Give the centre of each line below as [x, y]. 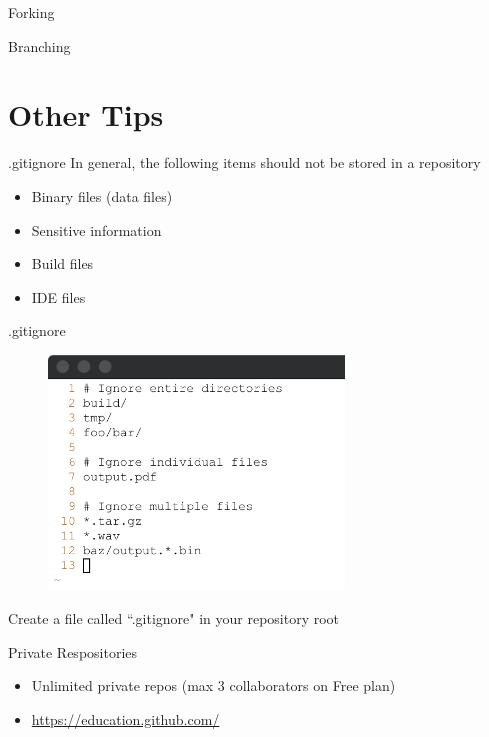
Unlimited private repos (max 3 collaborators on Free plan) [213, 685]
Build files [62, 263]
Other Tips [86, 114]
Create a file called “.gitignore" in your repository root [174, 618]
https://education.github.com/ [125, 718]
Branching [39, 45]
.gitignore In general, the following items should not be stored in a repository [244, 162]
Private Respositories [73, 651]
